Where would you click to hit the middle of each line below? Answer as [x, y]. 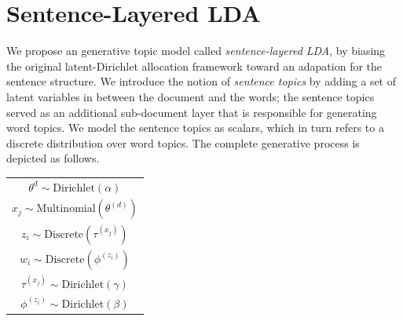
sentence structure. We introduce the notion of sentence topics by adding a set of [201, 81]
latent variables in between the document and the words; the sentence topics [191, 96]
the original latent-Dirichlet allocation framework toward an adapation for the [194, 66]
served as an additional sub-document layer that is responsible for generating [192, 112]
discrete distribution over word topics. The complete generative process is [183, 142]
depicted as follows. [53, 158]
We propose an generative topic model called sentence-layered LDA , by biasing [196, 51]
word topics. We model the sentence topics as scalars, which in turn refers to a [195, 128]
